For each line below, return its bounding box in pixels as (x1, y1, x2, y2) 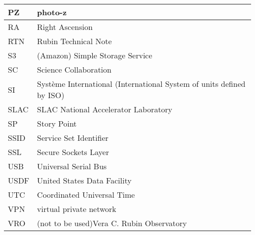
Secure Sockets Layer (37, 146, 109, 157)
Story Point (37, 118, 77, 129)
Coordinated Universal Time (37, 189, 135, 200)
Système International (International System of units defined (37, 78, 246, 89)
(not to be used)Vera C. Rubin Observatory (37, 217, 187, 229)
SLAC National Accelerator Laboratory (37, 104, 173, 115)
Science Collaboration (37, 64, 112, 75)
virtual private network (37, 203, 117, 214)
